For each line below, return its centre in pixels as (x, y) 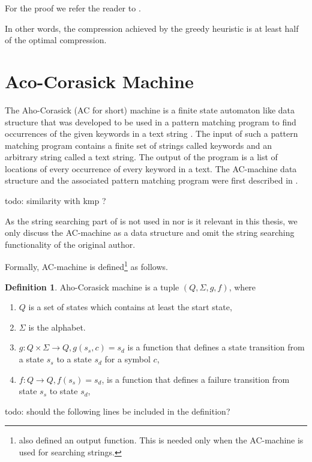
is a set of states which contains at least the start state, (130, 307)
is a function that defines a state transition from (216, 347)
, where (242, 286)
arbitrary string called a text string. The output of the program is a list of (141, 157)
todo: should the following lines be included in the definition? (118, 411)
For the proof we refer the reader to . (73, 8)
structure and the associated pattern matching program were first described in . (151, 180)
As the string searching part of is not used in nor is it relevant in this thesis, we (151, 220)
